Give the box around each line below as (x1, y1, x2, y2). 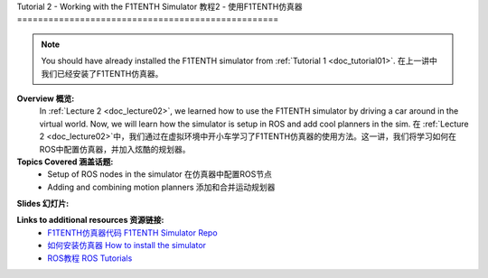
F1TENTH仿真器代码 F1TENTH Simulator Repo (47, 227, 218, 238)
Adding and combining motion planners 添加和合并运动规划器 (47, 181, 276, 192)
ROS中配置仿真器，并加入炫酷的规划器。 (39, 144, 191, 154)
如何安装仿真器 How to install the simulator (47, 240, 207, 251)
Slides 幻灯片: (16, 199, 70, 209)
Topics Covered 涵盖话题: (16, 156, 114, 167)
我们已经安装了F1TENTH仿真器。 (41, 68, 164, 79)
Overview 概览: (16, 93, 75, 104)
